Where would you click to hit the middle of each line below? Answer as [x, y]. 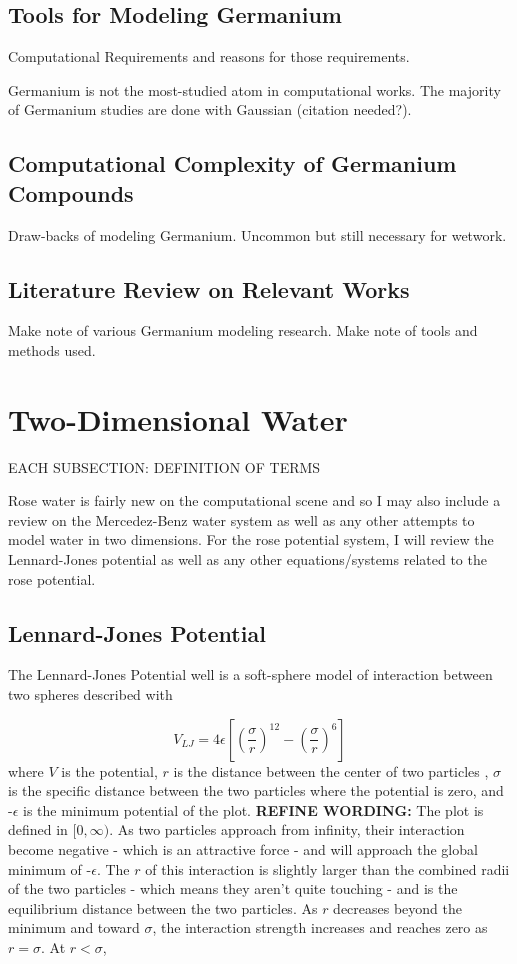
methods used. [52, 349]
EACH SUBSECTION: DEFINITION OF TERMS [164, 466]
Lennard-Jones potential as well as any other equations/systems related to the [247, 559]
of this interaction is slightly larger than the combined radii [327, 868]
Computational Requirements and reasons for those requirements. [209, 56]
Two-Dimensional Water [178, 418]
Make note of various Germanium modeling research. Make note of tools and [243, 330]
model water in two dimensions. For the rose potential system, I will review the [251, 539]
